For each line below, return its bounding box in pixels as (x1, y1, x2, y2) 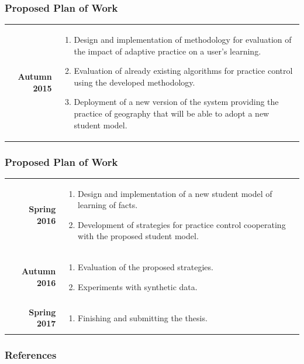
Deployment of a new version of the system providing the (74, 96, 279, 108)
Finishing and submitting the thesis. (78, 311, 208, 324)
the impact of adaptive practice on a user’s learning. (74, 45, 261, 57)
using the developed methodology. (74, 76, 195, 88)
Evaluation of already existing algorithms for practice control (74, 64, 293, 77)
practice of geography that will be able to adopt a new (74, 107, 270, 119)
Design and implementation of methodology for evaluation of (74, 33, 292, 45)
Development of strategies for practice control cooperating (78, 218, 286, 230)
